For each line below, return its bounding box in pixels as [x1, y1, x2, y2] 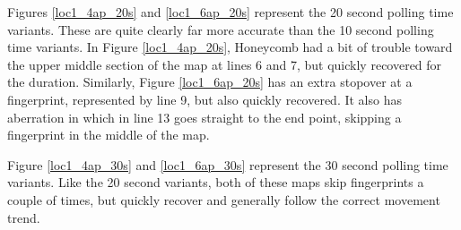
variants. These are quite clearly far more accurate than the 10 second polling [7, 20, 434, 38]
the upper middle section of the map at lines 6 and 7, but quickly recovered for [7, 55, 442, 73]
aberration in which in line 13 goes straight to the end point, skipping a [7, 107, 402, 126]
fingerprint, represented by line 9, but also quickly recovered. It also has [7, 89, 402, 108]
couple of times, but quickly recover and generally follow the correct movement [7, 190, 440, 209]
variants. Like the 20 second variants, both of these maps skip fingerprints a [7, 173, 424, 192]
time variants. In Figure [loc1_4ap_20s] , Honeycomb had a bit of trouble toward [7, 38, 453, 56]
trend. [7, 208, 40, 226]
